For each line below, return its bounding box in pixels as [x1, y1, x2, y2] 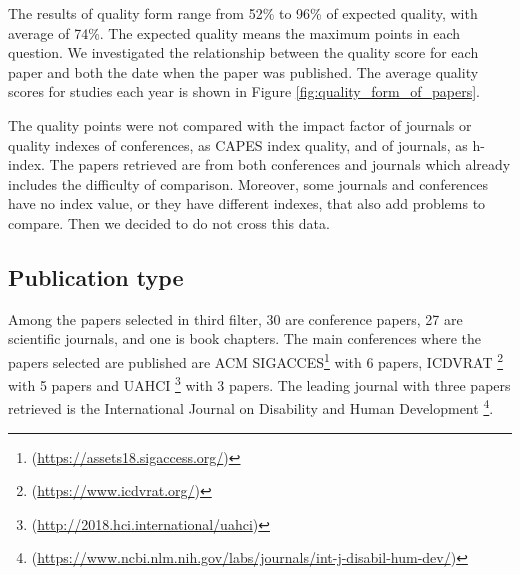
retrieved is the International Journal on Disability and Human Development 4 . [8, 395, 494, 419]
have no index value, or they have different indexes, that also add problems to [8, 193, 486, 214]
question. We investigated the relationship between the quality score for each [8, 42, 479, 63]
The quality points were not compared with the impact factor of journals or [8, 114, 472, 135]
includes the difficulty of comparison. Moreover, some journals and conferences [8, 173, 489, 194]
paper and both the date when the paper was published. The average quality [8, 61, 479, 82]
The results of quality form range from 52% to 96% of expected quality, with [8, 3, 478, 23]
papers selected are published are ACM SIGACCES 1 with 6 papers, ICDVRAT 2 [8, 348, 504, 372]
